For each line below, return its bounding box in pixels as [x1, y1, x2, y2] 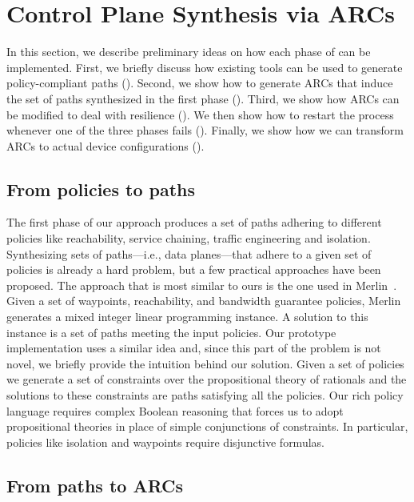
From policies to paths [6, 176, 196, 201]
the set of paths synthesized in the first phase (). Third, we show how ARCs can [6, 90, 400, 106]
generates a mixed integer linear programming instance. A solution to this [6, 308, 368, 325]
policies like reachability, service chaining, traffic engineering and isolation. [6, 230, 371, 247]
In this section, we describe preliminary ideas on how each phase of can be [6, 43, 371, 60]
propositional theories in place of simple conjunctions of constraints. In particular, [6, 418, 408, 435]
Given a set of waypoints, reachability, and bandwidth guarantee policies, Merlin [6, 292, 401, 309]
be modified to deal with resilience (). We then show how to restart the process [6, 106, 394, 122]
